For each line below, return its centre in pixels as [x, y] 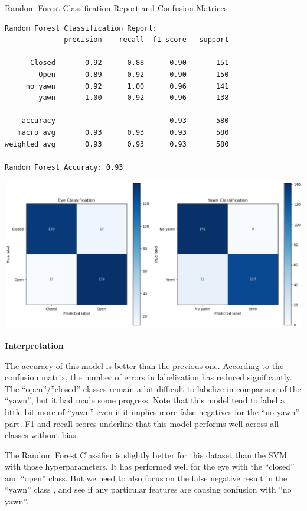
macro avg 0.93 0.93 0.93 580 [123, 132]
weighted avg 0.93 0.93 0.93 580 [117, 144]
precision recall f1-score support [146, 40]
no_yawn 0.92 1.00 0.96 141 [127, 86]
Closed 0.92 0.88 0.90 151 [129, 63]
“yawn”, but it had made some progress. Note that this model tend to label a [145, 400]
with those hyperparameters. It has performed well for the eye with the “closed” [150, 466]
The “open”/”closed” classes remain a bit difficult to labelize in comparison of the [153, 388]
